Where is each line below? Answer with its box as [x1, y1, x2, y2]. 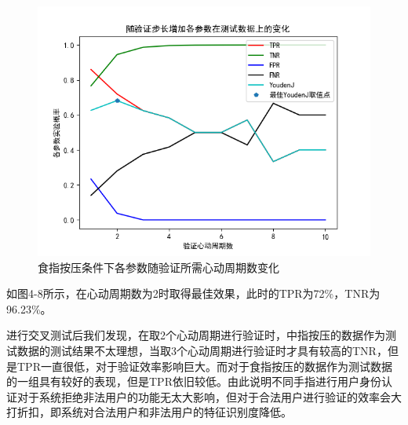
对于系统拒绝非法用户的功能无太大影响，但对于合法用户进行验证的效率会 [16, 388, 391, 405]
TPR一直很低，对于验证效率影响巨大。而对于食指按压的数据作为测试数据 [16, 357, 392, 374]
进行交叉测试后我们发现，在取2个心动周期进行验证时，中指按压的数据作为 [6, 327, 385, 343]
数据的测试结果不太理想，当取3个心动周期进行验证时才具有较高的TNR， [16, 342, 388, 358]
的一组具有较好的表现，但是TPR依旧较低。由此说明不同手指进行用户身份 [6, 373, 381, 390]
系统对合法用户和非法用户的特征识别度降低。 [60, 404, 292, 420]
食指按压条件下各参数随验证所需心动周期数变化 [38, 258, 279, 275]
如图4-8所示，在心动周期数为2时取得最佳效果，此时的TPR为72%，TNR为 [6, 285, 381, 302]
